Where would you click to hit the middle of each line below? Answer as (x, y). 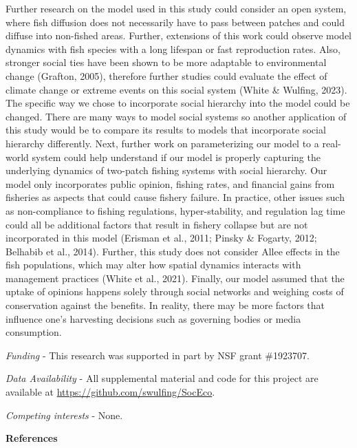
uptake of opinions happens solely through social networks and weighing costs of (175, 291)
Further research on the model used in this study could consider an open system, (176, 8)
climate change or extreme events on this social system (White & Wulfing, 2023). (176, 89)
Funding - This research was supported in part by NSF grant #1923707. (158, 355)
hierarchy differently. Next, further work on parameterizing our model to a (162, 143)
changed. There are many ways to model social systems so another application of (176, 116)
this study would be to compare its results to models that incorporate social (166, 130)
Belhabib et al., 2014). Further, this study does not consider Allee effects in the (173, 251)
